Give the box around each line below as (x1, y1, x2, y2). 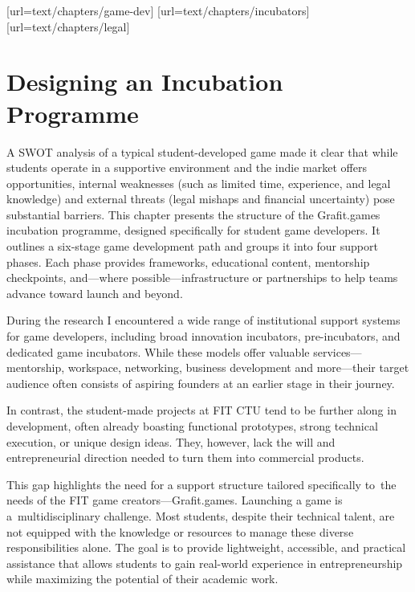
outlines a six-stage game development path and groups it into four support (6, 238, 378, 255)
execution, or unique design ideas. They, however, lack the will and (6, 433, 336, 450)
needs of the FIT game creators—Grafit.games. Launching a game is (6, 492, 343, 508)
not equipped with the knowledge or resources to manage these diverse (6, 523, 354, 540)
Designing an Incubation (6, 65, 283, 98)
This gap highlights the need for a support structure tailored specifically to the (6, 476, 397, 492)
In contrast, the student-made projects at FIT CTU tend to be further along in (6, 402, 397, 418)
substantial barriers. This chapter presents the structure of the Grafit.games (6, 206, 380, 223)
